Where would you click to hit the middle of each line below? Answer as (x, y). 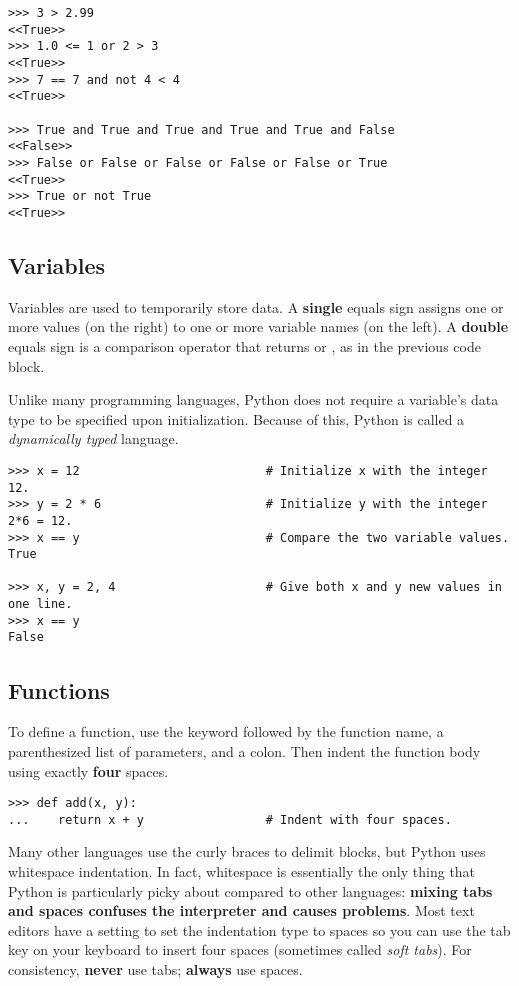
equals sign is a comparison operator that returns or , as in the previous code (244, 345)
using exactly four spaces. (88, 770)
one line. (40, 604)
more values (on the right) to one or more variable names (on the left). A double (258, 326)
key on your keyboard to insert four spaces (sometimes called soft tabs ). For (240, 949)
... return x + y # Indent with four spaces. (230, 819)
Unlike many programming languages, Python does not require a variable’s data (253, 399)
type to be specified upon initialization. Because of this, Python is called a (236, 418)
